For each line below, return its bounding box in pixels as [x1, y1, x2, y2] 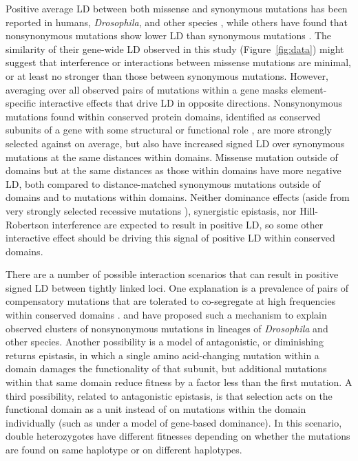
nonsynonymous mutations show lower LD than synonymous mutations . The [6, 28, 332, 43]
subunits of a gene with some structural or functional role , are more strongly [6, 122, 332, 137]
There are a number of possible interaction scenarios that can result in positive [6, 267, 339, 281]
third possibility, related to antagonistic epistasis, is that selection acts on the [6, 388, 333, 403]
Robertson [6, 217, 49, 231]
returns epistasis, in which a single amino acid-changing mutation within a [6, 347, 319, 362]
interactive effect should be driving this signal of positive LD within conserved [6, 231, 335, 245]
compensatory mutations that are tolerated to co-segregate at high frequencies [6, 294, 336, 308]
